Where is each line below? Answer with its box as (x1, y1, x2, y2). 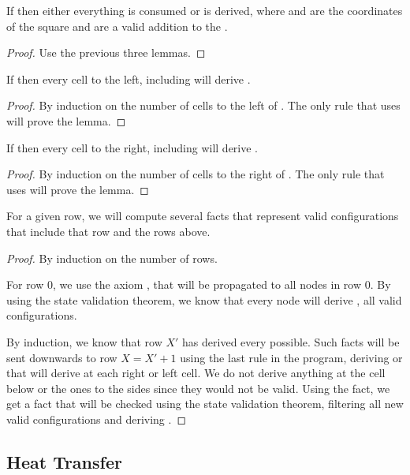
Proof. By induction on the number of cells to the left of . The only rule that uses (6, 97, 401, 114)
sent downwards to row (6, 349, 117, 365)
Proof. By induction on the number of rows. (6, 249, 218, 266)
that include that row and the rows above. (6, 223, 211, 239)
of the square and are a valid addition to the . (6, 17, 228, 34)
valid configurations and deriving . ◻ (6, 410, 187, 427)
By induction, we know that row (6, 333, 162, 350)
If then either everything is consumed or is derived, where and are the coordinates (6, 2, 403, 18)
